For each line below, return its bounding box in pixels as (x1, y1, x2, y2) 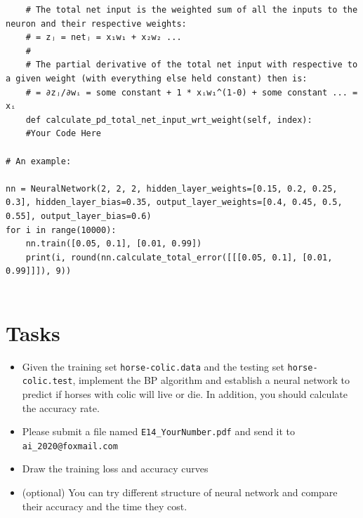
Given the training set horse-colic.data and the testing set (22, 359, 284, 373)
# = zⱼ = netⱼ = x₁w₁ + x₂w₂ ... (25, 32, 182, 43)
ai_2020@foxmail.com (22, 441, 118, 451)
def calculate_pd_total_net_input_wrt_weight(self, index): (25, 114, 312, 125)
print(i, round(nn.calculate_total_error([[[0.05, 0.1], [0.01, (25, 252, 333, 263)
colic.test (22, 376, 73, 387)
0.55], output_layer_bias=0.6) (6, 211, 152, 221)
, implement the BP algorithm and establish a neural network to (72, 373, 350, 387)
